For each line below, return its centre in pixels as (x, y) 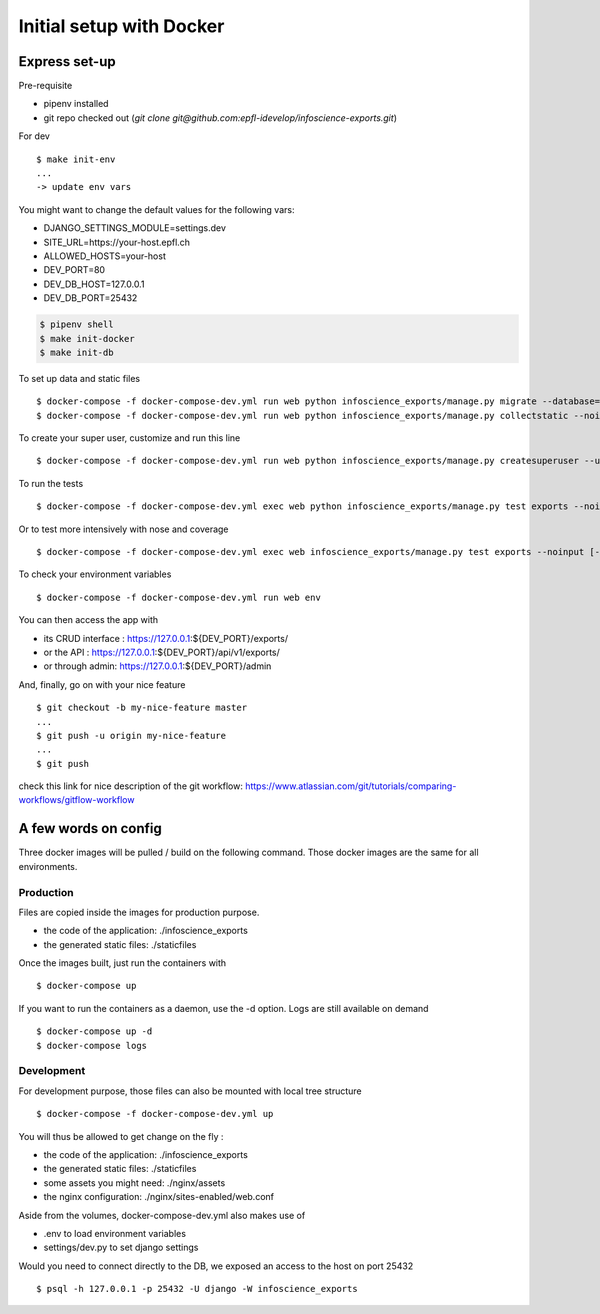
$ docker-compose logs (92, 1045)
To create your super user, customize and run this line (129, 438)
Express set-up (67, 61)
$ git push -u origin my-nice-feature (131, 735)
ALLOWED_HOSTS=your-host (105, 256)
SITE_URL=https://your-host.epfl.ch (116, 242)
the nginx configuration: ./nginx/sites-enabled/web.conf (159, 1197)
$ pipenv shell (76, 324)
